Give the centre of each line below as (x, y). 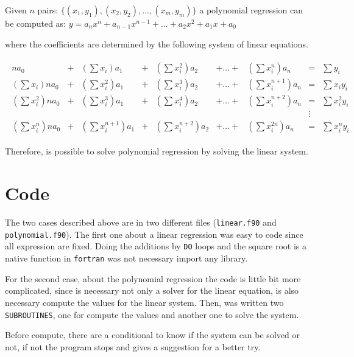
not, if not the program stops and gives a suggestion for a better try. (133, 346)
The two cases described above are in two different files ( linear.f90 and (141, 222)
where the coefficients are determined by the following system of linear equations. (157, 43)
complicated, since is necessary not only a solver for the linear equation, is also (152, 290)
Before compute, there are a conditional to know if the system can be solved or (152, 335)
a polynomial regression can (251, 10)
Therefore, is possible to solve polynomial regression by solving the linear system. (157, 151)
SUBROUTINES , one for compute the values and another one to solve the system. (152, 314)
